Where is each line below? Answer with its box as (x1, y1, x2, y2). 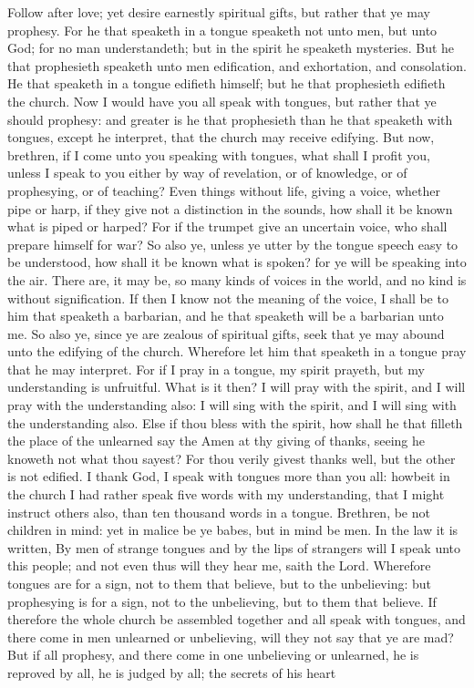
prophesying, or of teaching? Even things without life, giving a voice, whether (7, 180, 440, 200)
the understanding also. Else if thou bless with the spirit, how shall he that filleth (7, 413, 463, 432)
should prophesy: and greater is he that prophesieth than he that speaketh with (7, 109, 453, 128)
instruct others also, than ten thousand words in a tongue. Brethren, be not (7, 502, 430, 521)
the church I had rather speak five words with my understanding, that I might (7, 485, 445, 504)
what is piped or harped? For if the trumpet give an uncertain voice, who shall (7, 217, 448, 236)
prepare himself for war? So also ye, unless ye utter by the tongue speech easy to (7, 234, 459, 253)
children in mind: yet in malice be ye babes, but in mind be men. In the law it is (7, 520, 459, 539)
